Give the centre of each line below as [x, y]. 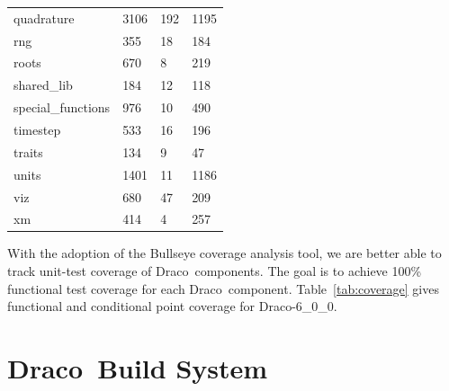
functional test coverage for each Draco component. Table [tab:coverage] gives [223, 288]
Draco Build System [138, 368]
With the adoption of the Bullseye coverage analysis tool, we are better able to [224, 253]
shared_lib [43, 85]
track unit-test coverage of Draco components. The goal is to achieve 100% [215, 271]
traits [28, 151]
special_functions [62, 107]
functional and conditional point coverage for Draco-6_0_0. [172, 306]
